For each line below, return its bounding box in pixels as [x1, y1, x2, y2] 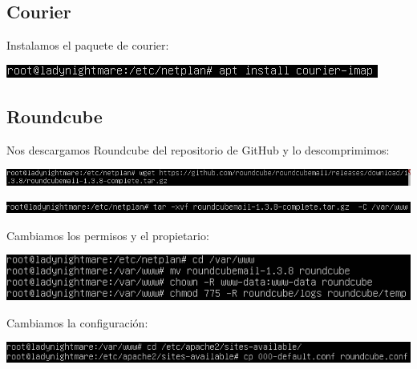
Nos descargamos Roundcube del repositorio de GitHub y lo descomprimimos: [6, 141, 390, 158]
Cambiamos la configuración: [6, 314, 148, 331]
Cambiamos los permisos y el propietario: [6, 227, 209, 243]
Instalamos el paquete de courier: [6, 37, 169, 54]
